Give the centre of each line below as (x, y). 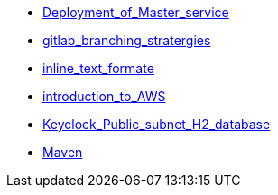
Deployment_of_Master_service (136, 12)
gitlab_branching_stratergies (127, 40)
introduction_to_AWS (104, 96)
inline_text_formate (98, 68)
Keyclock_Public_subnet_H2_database (157, 124)
